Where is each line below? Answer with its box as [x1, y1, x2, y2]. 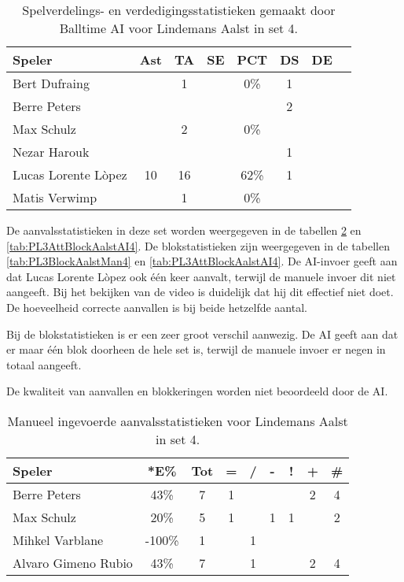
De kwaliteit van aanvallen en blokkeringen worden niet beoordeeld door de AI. [6, 383, 388, 399]
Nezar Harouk [13, 143, 90, 161]
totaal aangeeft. [6, 356, 82, 373]
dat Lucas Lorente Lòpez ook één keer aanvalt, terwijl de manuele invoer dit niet [6, 268, 396, 284]
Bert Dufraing [13, 74, 90, 92]
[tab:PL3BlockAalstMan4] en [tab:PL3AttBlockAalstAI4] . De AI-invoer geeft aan [6, 253, 398, 269]
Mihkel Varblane [13, 530, 104, 549]
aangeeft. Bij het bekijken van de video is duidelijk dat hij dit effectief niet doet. [6, 284, 394, 300]
